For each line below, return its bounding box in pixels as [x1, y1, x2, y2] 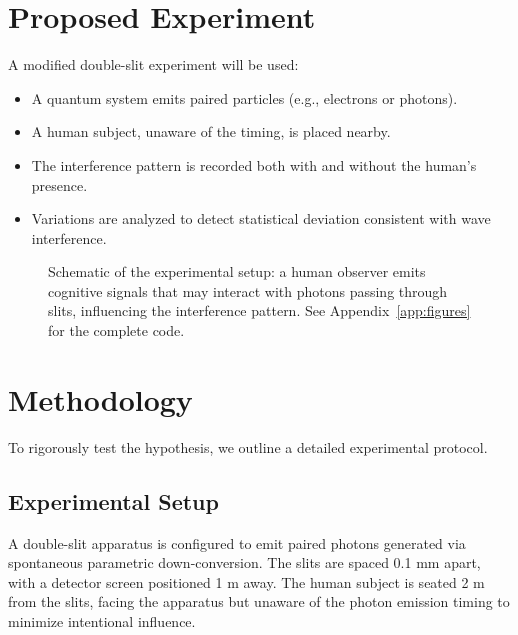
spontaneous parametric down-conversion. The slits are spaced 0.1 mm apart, [8, 552, 481, 573]
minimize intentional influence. [8, 610, 196, 631]
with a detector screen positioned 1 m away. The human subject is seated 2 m [8, 571, 485, 592]
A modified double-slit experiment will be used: [8, 54, 299, 75]
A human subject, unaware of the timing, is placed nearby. [31, 121, 391, 142]
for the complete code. [48, 320, 185, 341]
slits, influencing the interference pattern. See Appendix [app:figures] [48, 300, 471, 321]
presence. [31, 174, 88, 195]
